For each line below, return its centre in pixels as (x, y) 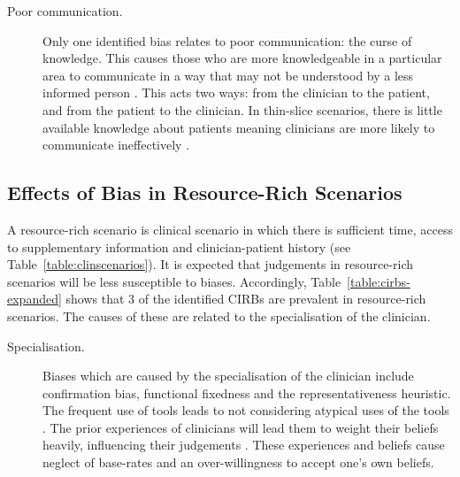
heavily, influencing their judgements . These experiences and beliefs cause (244, 445)
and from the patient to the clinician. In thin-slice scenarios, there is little (242, 109)
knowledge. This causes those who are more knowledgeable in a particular (242, 58)
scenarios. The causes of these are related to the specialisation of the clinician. (219, 315)
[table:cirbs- (379, 281)
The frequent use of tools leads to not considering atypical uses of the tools (246, 410)
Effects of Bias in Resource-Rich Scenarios (205, 192)
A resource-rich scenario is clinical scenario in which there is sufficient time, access (230, 229)
